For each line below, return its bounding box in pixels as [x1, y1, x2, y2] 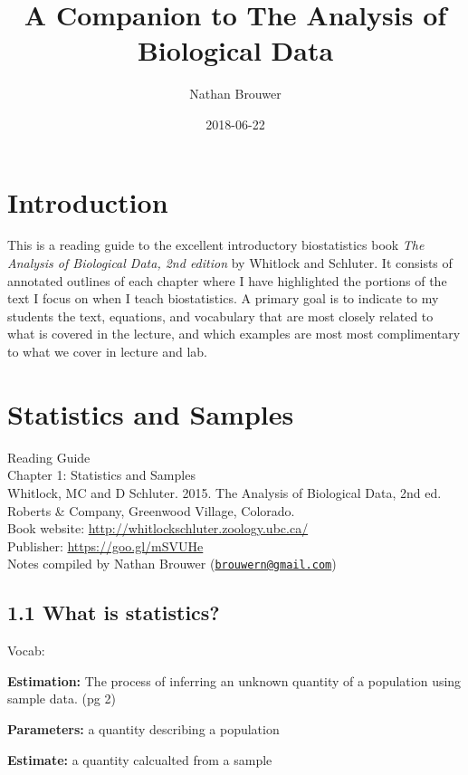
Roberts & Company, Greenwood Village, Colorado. [7, 501, 295, 520]
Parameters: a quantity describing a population [7, 719, 280, 738]
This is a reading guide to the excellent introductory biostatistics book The [7, 235, 425, 254]
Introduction [7, 183, 168, 220]
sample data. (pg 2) [7, 689, 116, 708]
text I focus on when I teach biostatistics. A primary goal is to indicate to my [7, 289, 439, 308]
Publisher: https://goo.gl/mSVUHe [7, 536, 204, 555]
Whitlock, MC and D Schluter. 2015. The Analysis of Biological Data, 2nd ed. [7, 483, 442, 502]
